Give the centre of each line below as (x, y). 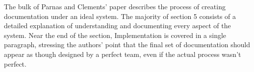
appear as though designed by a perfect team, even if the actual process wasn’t (123, 54)
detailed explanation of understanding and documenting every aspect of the (117, 26)
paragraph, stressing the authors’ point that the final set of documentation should (127, 45)
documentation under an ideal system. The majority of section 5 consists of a (120, 16)
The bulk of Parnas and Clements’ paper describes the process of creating (115, 6)
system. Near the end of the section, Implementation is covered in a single (115, 35)
